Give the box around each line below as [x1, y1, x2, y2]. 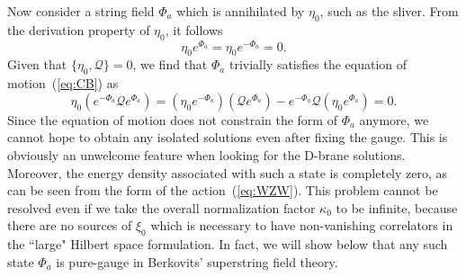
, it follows [165, 20, 223, 39]
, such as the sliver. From [319, 2, 459, 20]
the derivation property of [7, 20, 150, 39]
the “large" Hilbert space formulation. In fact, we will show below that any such [7, 235, 448, 254]
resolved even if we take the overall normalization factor [7, 198, 316, 217]
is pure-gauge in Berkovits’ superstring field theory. [56, 252, 338, 271]
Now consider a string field [7, 2, 155, 20]
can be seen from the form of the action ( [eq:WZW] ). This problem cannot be [7, 181, 438, 200]
